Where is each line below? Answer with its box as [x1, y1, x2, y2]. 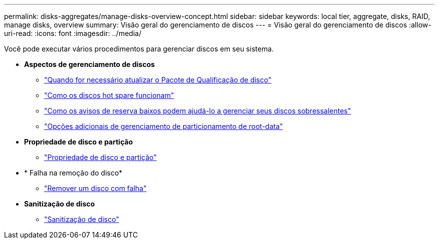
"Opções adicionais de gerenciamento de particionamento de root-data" [44, 122, 283, 130]
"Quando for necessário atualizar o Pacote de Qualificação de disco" [44, 75, 272, 84]
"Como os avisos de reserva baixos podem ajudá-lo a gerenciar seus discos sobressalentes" [44, 106, 351, 115]
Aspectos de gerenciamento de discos [24, 60, 155, 68]
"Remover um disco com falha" [44, 184, 147, 192]
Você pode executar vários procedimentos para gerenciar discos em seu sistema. [4, 44, 274, 53]
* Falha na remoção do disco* [24, 168, 123, 177]
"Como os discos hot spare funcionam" [44, 91, 174, 99]
